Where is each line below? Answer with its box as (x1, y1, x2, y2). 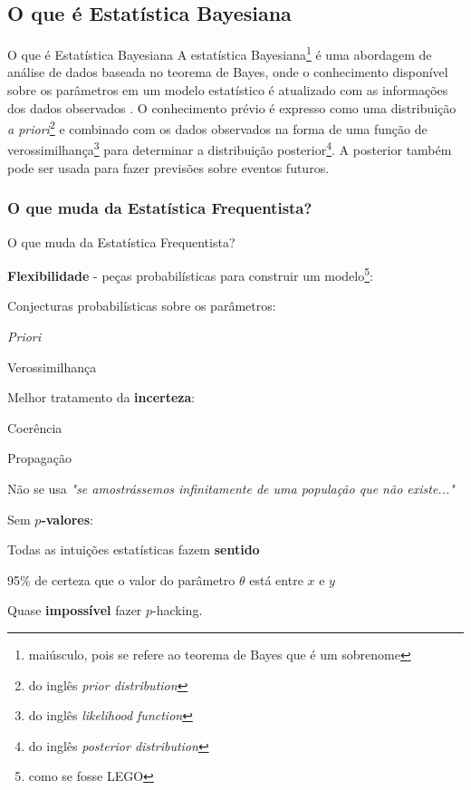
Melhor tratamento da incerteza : (7, 388, 196, 407)
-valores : (41, 509, 93, 528)
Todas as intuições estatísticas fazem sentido (7, 540, 260, 559)
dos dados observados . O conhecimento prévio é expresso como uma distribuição (7, 98, 457, 117)
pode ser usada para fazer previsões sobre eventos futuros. (7, 158, 330, 177)
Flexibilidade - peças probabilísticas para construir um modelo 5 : (7, 264, 373, 284)
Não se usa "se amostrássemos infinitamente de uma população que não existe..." (7, 478, 455, 497)
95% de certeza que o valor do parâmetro (7, 570, 235, 589)
